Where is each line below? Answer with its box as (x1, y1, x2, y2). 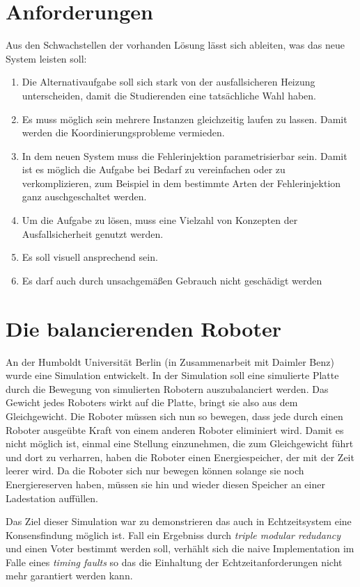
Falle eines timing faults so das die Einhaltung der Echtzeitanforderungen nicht (6, 554, 343, 569)
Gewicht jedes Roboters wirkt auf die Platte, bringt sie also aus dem (6, 395, 298, 410)
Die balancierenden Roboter (6, 314, 282, 342)
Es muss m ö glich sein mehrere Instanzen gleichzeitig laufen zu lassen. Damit (22, 111, 347, 126)
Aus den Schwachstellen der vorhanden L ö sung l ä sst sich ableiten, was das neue (6, 38, 345, 52)
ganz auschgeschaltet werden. (22, 189, 147, 204)
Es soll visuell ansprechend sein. (22, 250, 158, 264)
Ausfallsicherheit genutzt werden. (22, 226, 164, 241)
